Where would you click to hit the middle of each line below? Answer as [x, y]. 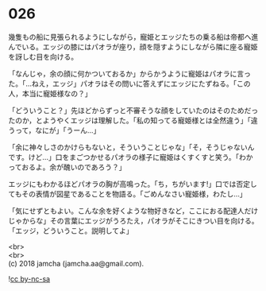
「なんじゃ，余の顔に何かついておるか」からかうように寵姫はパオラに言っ [130, 73]
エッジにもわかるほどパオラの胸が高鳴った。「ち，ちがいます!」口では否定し [133, 184]
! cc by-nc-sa [29, 278]
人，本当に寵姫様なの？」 [50, 93]
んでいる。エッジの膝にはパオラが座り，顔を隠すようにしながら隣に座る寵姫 [133, 47]
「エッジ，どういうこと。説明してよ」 [71, 231]
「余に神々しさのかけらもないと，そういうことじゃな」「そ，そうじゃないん [131, 147]
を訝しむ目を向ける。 [43, 56]
